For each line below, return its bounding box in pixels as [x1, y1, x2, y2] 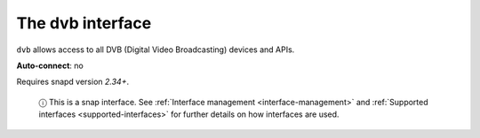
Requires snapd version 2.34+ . [16, 76, 129, 88]
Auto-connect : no [16, 60, 84, 71]
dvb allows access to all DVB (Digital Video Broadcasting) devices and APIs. [16, 44, 295, 55]
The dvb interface [16, 13, 152, 33]
